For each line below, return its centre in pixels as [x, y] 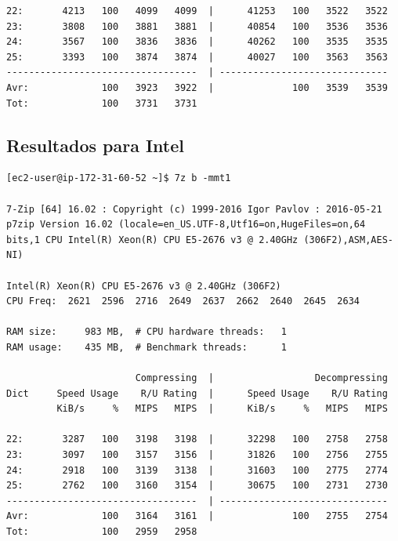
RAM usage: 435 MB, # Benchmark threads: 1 [147, 347]
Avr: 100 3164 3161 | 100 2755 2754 [197, 516]
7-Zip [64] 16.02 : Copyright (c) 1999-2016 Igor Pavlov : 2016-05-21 [194, 209]
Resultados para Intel [95, 145]
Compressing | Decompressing [261, 378]
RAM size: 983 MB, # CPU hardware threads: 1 [147, 332]
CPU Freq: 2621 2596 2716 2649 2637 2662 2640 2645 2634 [183, 301]
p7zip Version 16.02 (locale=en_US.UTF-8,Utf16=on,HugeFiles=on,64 [186, 225]
